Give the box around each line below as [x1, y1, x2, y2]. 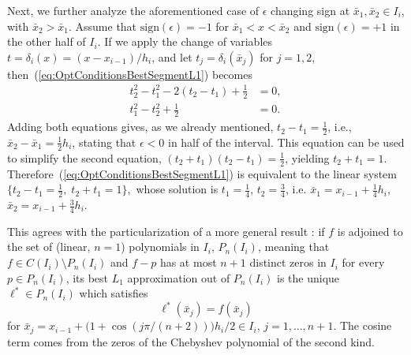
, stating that [72, 133, 136, 150]
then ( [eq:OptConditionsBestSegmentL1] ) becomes [7, 65, 252, 82]
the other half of [7, 33, 86, 50]
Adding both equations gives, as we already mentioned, [7, 118, 274, 135]
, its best [65, 269, 109, 286]
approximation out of [127, 269, 230, 286]
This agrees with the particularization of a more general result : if [7, 222, 325, 239]
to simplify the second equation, [7, 149, 162, 166]
